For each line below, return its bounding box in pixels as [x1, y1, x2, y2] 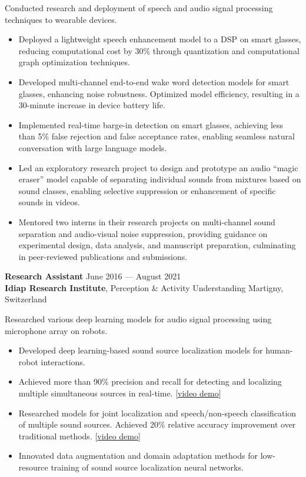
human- [265, 344, 293, 356]
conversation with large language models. [18, 141, 167, 154]
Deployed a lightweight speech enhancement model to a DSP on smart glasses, [18, 33, 301, 45]
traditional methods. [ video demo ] [18, 429, 141, 442]
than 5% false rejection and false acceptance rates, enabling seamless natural [18, 130, 295, 142]
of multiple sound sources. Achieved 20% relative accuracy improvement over [18, 418, 296, 431]
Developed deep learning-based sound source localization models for [18, 344, 263, 356]
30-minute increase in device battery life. [18, 99, 165, 111]
